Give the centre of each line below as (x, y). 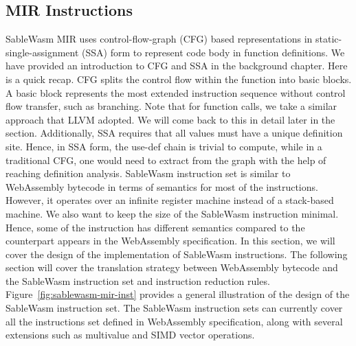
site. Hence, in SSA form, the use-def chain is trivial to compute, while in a (164, 146)
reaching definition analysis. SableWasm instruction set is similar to (148, 173)
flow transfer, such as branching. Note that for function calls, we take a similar (171, 106)
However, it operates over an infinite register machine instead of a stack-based (170, 200)
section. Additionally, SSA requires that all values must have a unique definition (174, 133)
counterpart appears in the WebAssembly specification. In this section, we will (170, 241)
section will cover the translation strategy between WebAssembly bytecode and (172, 267)
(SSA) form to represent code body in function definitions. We (213, 52)
